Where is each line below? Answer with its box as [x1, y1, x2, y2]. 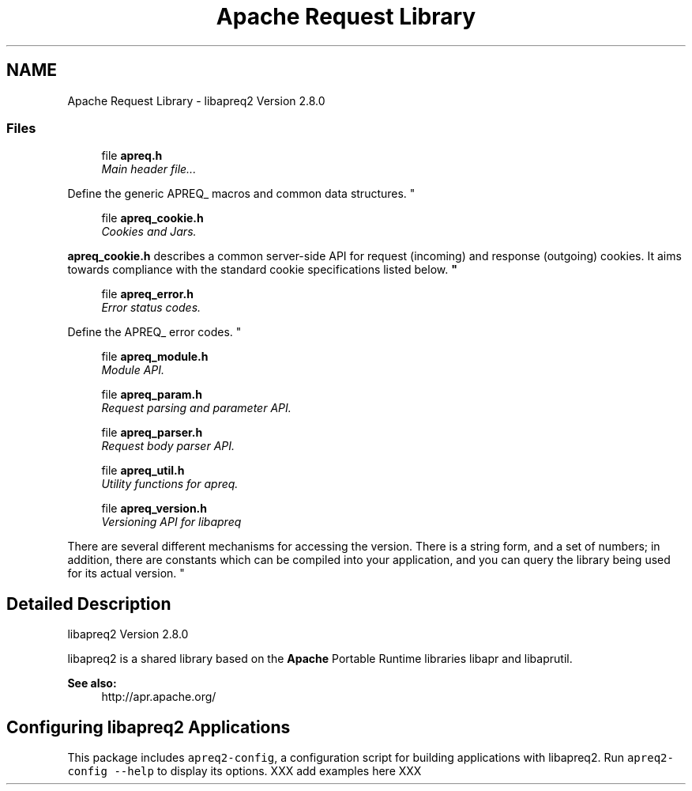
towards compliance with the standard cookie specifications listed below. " [67, 263, 457, 277]
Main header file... [101, 162, 197, 176]
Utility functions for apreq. [101, 477, 239, 491]
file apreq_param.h [101, 388, 202, 402]
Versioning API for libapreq [101, 515, 242, 529]
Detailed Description [6, 593, 171, 614]
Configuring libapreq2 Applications [6, 717, 291, 737]
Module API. [101, 363, 165, 377]
